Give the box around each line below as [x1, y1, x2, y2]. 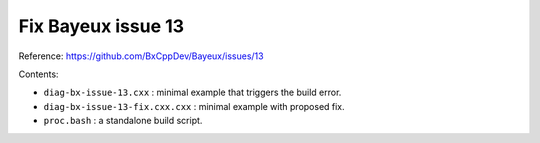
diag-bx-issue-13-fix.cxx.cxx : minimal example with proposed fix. [43, 100, 345, 112]
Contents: [18, 68, 59, 80]
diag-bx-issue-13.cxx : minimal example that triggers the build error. [43, 86, 342, 99]
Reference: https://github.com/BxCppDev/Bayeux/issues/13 [18, 50, 264, 62]
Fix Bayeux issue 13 [18, 15, 185, 37]
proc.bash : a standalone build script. [43, 115, 203, 127]
